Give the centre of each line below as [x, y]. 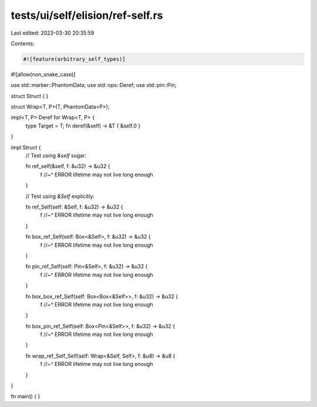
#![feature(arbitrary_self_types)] [74, 59]
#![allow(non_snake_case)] [43, 74]
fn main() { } [26, 396]
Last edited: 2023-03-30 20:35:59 [53, 33]
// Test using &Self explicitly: [60, 196]
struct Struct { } [30, 96]
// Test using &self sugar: [56, 156]
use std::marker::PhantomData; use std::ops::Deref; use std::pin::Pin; [94, 85]
